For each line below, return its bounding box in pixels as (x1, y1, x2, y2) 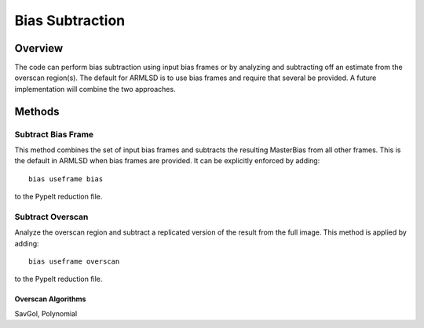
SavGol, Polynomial (14, 308, 78, 318)
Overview (14, 42, 64, 55)
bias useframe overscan (28, 257, 120, 266)
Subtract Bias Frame (14, 129, 94, 140)
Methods (14, 104, 60, 118)
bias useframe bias (28, 174, 104, 184)
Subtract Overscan (14, 211, 89, 222)
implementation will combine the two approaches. (14, 84, 176, 93)
